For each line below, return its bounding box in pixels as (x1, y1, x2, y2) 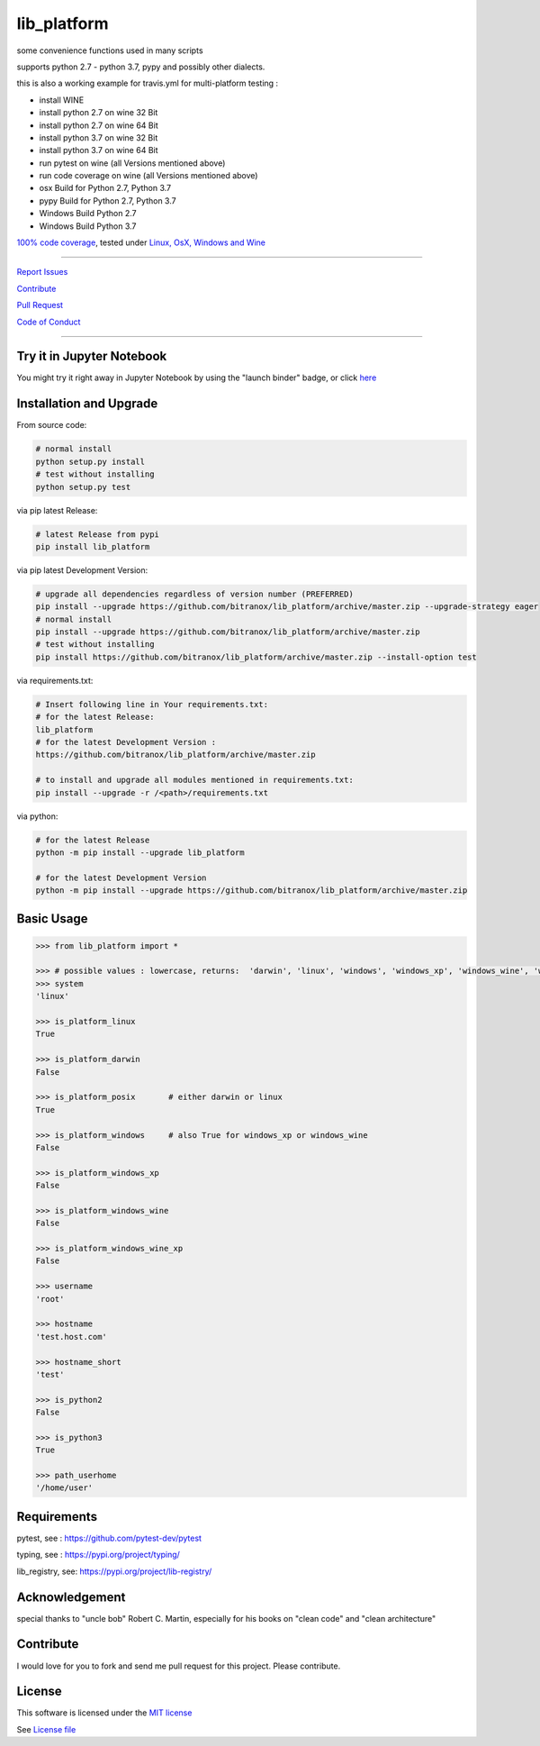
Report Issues (16, 267, 68, 277)
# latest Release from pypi (35, 529, 159, 540)
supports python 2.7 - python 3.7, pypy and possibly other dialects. (16, 61, 265, 72)
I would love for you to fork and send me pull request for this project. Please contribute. (16, 1660, 341, 1671)
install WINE (39, 95, 85, 105)
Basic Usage (16, 911, 88, 927)
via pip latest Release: (16, 505, 98, 515)
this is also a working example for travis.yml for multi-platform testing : (16, 77, 279, 89)
